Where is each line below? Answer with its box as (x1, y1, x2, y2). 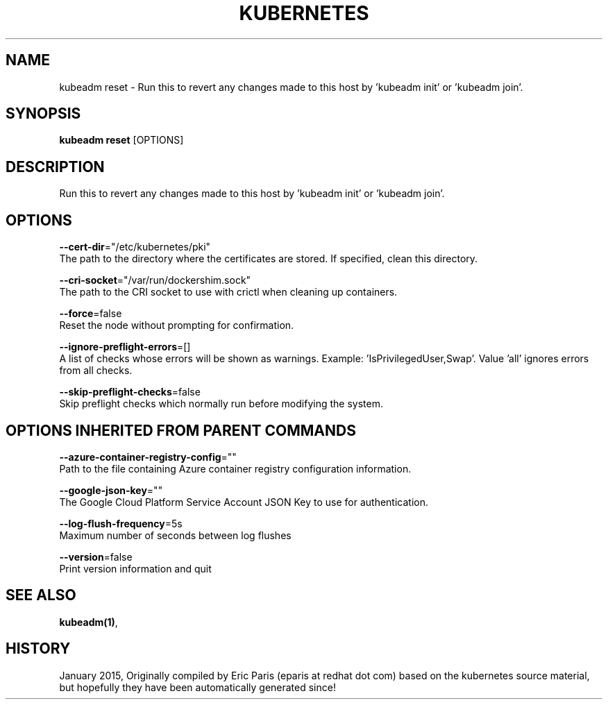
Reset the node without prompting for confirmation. (59, 319, 294, 332)
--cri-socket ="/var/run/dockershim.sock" (59, 274, 251, 287)
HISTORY (6, 640, 71, 658)
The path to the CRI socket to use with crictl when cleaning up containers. (59, 286, 398, 298)
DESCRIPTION (6, 158, 105, 176)
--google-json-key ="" (59, 484, 163, 496)
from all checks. (59, 364, 133, 377)
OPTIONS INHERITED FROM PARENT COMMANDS (6, 421, 356, 439)
